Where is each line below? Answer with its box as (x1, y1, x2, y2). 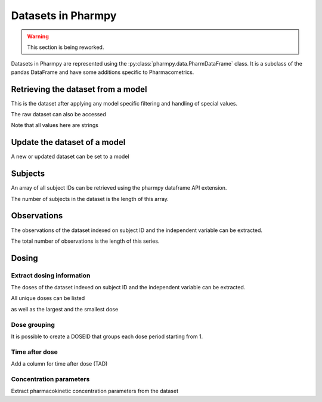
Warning (27, 33, 49, 40)
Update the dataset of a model (11, 137, 126, 147)
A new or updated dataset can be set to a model (11, 153, 129, 160)
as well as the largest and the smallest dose (11, 305, 119, 313)
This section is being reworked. (27, 44, 104, 51)
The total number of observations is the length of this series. (11, 237, 160, 245)
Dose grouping (11, 320, 55, 329)
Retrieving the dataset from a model (11, 84, 147, 94)
